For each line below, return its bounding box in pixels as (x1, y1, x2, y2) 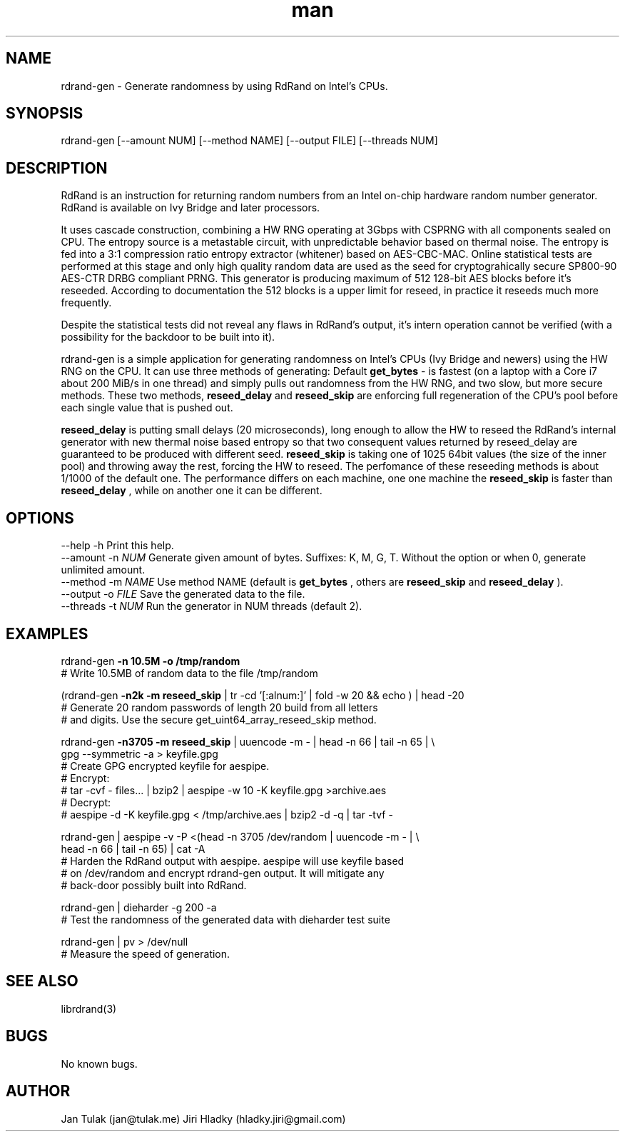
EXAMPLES (6, 624, 88, 643)
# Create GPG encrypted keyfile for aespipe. (61, 759, 270, 772)
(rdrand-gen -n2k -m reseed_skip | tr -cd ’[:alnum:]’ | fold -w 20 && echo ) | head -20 (61, 688, 464, 701)
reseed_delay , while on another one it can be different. (61, 484, 322, 497)
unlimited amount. (61, 564, 146, 576)
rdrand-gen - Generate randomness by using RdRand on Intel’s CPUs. (61, 79, 388, 92)
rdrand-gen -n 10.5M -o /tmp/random (61, 654, 240, 667)
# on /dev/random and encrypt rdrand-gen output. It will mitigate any (61, 866, 385, 879)
